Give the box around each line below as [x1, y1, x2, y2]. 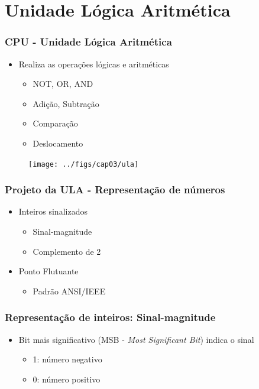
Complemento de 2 [33, 245, 101, 257]
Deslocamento [33, 137, 83, 149]
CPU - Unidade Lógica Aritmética [5, 34, 172, 49]
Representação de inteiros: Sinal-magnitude [5, 310, 216, 325]
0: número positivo [33, 372, 101, 385]
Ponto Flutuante [18, 265, 79, 277]
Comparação [33, 117, 78, 129]
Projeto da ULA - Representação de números [5, 182, 225, 197]
